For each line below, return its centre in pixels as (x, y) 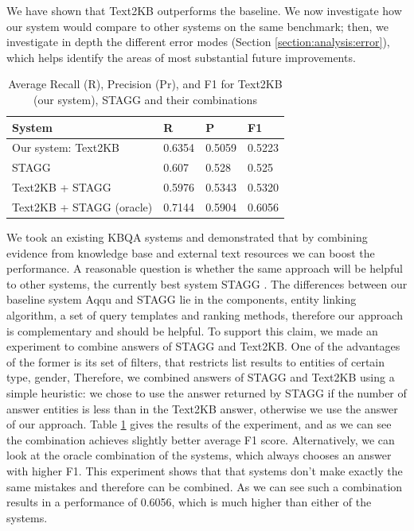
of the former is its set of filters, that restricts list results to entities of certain (196, 361)
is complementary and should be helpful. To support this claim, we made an (192, 330)
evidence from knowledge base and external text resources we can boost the (191, 252)
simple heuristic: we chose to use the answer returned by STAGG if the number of (207, 392)
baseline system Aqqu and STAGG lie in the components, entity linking (182, 299)
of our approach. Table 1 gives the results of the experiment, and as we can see (199, 424)
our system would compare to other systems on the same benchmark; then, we (198, 26)
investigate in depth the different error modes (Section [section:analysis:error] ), (198, 42)
